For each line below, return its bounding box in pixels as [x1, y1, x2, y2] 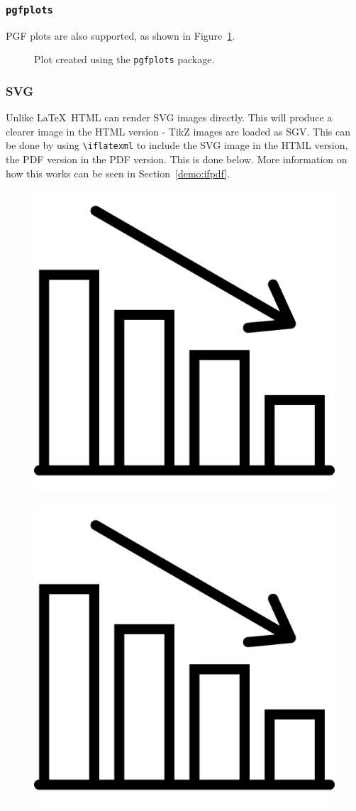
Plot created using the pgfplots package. [34, 52, 215, 67]
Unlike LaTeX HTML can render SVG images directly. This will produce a [6, 110, 333, 125]
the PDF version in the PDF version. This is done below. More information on [6, 152, 347, 167]
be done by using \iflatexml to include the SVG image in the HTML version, [6, 138, 348, 153]
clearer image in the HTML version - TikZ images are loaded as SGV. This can [6, 123, 351, 138]
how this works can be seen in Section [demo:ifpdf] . [6, 165, 230, 180]
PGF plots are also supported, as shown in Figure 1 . [6, 28, 235, 43]
